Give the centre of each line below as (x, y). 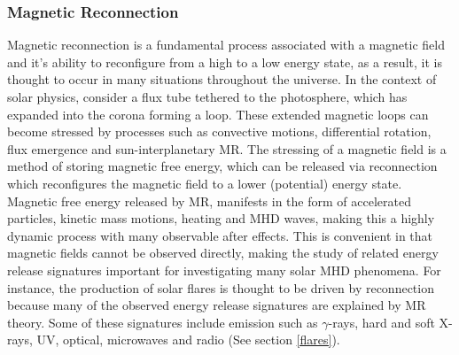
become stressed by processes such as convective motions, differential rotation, (219, 131)
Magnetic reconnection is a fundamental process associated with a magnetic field (226, 45)
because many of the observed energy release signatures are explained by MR (217, 305)
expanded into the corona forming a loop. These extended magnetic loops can (218, 114)
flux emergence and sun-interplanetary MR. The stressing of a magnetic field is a (227, 148)
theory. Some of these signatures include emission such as (163, 322)
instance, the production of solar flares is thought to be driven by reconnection (221, 287)
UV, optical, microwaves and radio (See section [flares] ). (188, 340)
